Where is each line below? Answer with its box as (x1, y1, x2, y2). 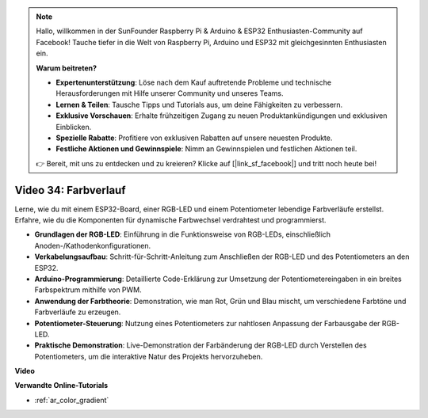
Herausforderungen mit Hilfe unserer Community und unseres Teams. (55, 89, 285, 98)
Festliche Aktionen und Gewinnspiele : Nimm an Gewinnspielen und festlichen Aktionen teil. (55, 144, 357, 154)
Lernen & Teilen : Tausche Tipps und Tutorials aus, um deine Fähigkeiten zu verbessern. (55, 100, 343, 109)
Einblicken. (55, 122, 92, 131)
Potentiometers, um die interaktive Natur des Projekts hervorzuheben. (34, 351, 263, 361)
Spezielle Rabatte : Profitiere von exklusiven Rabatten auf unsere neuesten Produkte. (55, 133, 333, 142)
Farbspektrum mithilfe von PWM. (34, 285, 142, 294)
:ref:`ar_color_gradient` (34, 395, 109, 405)
